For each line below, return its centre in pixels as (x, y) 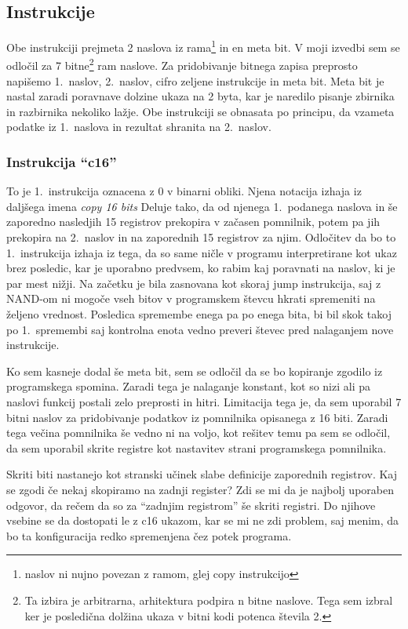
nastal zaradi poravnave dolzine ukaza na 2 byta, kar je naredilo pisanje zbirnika (200, 96)
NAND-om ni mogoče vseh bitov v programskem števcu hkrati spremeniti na (191, 298)
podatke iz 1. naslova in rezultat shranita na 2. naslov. (139, 127)
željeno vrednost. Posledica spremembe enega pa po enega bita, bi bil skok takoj (199, 314)
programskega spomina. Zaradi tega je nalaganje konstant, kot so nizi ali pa (188, 386)
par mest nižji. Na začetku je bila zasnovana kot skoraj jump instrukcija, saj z (194, 283)
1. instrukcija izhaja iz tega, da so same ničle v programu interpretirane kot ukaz (202, 252)
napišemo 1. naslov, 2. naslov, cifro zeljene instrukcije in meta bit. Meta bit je (195, 80)
